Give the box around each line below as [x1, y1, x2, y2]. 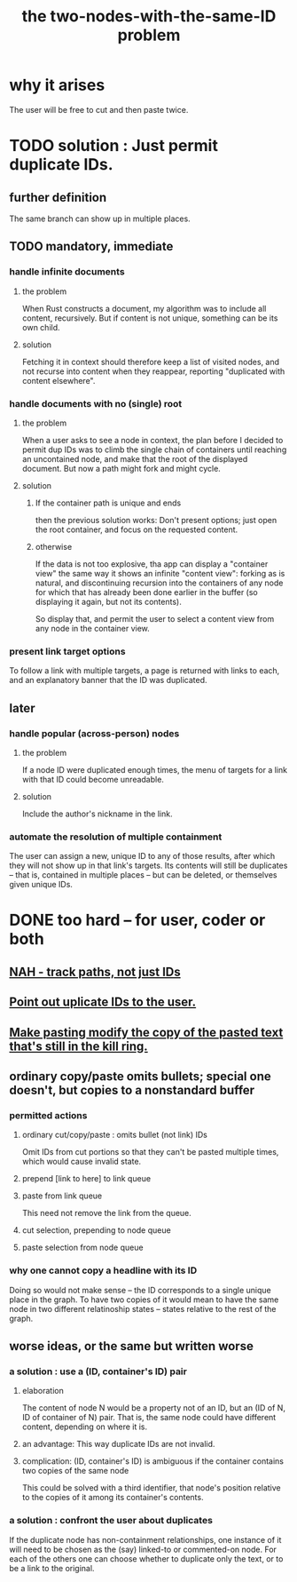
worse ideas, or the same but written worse [9, 1339, 254, 1354]
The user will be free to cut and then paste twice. [9, 104, 189, 115]
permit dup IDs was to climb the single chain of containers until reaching [21, 444, 287, 455]
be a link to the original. [9, 1562, 95, 1573]
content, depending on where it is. [21, 1421, 148, 1432]
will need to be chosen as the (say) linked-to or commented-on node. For [9, 1544, 277, 1554]
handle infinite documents [9, 266, 126, 278]
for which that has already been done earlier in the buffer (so [35, 586, 259, 597]
